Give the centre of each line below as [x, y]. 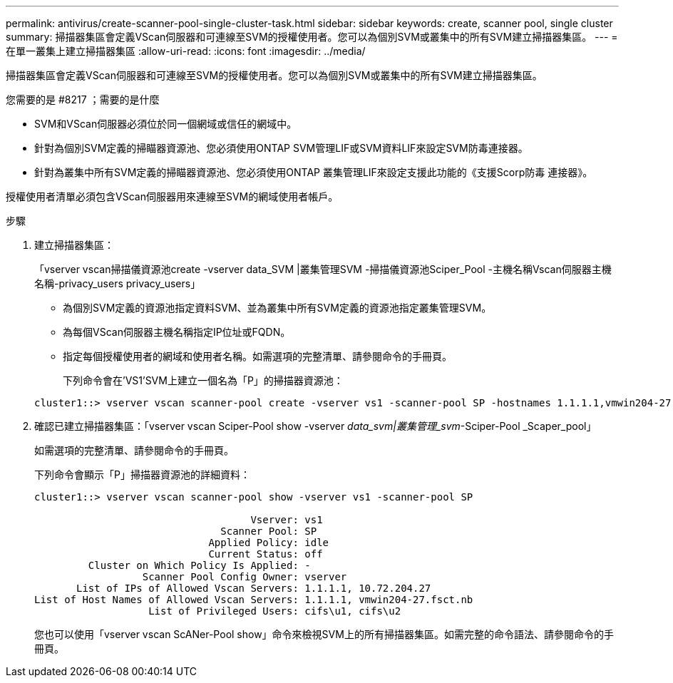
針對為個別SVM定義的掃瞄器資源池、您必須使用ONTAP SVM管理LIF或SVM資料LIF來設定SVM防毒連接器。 [281, 148]
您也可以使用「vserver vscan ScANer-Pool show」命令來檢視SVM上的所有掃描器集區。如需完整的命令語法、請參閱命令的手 [324, 634]
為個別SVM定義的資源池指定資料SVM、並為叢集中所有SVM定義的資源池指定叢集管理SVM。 [277, 308]
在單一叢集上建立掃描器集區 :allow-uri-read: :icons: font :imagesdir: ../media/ [186, 51]
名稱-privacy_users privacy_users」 [118, 283]
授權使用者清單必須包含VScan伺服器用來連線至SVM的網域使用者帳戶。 [172, 196]
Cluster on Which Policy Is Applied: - [199, 565]
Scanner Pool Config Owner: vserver [245, 577]
